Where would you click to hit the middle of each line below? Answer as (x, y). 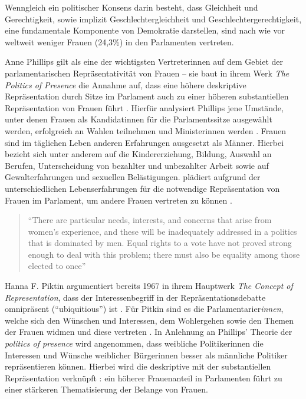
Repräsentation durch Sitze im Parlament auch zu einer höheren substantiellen (147, 96)
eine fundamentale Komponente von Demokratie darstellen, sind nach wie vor (145, 30)
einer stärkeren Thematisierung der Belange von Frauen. (106, 389)
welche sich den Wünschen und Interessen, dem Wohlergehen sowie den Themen (149, 320)
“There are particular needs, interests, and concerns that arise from (150, 220)
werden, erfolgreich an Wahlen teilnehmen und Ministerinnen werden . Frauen (145, 130)
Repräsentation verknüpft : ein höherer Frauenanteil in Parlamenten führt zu (144, 378)
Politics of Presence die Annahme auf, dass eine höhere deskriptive (126, 84)
